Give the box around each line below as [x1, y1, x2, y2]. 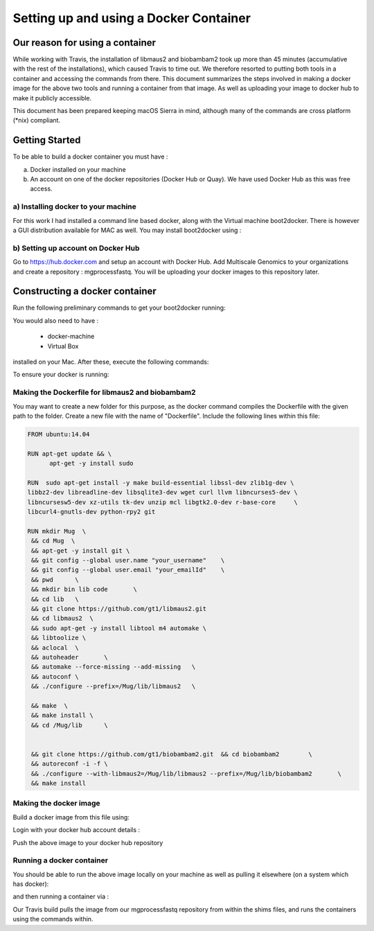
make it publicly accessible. [12, 94, 92, 102]
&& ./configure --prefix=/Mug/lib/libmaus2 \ [31, 682, 196, 691]
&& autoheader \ [31, 653, 109, 661]
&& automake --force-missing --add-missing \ [31, 663, 196, 671]
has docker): [12, 880, 49, 888]
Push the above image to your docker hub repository [12, 838, 163, 846]
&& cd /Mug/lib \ [31, 721, 109, 729]
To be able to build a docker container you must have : [12, 152, 168, 161]
